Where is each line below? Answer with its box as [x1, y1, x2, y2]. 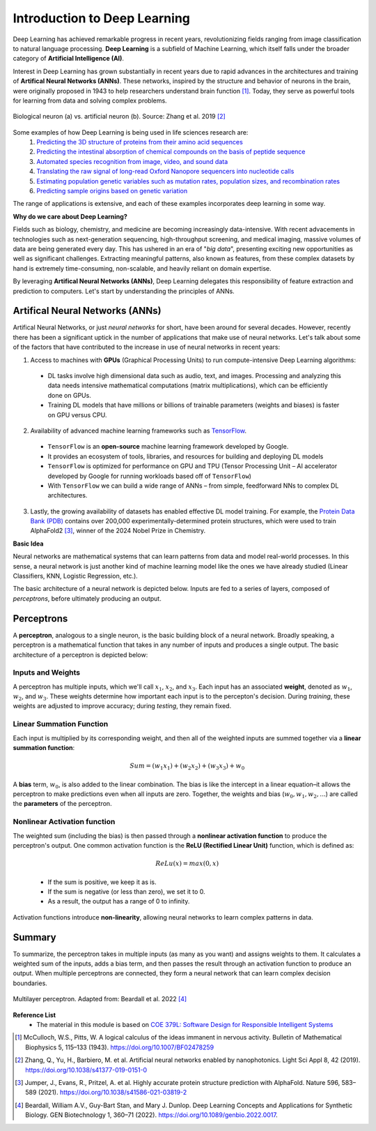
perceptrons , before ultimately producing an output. [13, 594, 162, 603]
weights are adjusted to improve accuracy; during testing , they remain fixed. [13, 702, 232, 710]
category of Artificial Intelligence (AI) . [13, 54, 125, 63]
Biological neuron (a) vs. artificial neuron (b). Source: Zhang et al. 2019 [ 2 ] [13, 112, 226, 121]
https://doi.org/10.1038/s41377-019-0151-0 [25, 1065, 148, 1074]
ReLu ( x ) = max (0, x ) [155, 860, 219, 868]
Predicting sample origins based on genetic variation [36, 187, 188, 195]
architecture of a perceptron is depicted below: [13, 650, 148, 659]
